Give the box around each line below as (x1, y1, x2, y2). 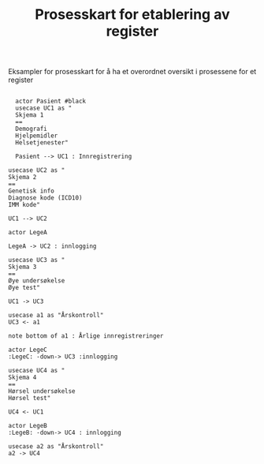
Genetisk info (8, 187, 55, 195)
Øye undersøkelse (8, 277, 65, 285)
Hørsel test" (8, 395, 51, 402)
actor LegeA (8, 229, 47, 237)
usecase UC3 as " (8, 256, 65, 264)
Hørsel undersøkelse (8, 387, 76, 395)
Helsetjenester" (15, 139, 69, 147)
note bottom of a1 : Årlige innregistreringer (8, 332, 164, 340)
